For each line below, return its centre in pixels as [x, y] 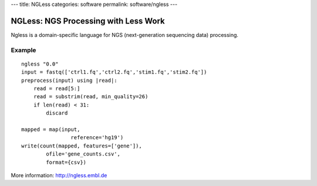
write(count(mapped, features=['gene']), [82, 146]
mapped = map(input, [51, 129]
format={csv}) [66, 162]
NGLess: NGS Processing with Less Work [88, 21]
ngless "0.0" [40, 64]
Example [23, 50]
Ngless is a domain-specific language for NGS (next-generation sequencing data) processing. [125, 35]
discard [57, 113]
